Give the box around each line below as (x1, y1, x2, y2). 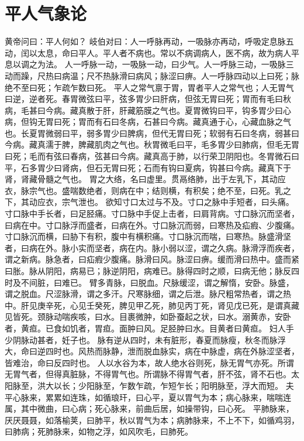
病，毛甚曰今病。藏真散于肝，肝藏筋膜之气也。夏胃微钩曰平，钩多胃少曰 (5, 104, 283, 116)
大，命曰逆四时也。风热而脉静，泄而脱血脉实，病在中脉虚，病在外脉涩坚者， (5, 345, 299, 357)
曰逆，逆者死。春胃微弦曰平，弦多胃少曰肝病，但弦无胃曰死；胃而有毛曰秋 (5, 93, 291, 105)
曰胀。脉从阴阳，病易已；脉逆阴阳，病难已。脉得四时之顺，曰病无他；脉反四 (5, 265, 299, 276)
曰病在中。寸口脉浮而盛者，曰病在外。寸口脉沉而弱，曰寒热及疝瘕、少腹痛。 (5, 218, 299, 231)
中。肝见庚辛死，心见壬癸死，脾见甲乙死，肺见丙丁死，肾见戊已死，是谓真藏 (5, 299, 299, 311)
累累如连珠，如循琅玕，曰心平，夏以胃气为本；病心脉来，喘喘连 (45, 391, 291, 403)
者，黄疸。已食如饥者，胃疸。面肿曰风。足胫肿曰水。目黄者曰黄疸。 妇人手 (5, 322, 294, 334)
